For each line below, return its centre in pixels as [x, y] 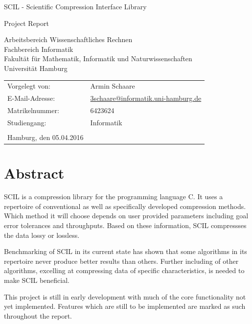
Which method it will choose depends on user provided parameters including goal [126, 216]
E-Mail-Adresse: [31, 98]
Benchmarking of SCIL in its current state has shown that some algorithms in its [126, 251]
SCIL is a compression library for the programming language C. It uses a [114, 197]
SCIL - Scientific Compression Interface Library [75, 6]
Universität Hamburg [36, 68]
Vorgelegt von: [29, 86]
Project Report [26, 23]
